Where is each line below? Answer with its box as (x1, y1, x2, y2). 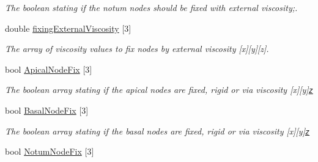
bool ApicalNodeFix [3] (5, 62, 92, 75)
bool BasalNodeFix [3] (5, 104, 89, 117)
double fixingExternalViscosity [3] (5, 21, 131, 34)
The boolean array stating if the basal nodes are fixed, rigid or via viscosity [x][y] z (5, 124, 310, 137)
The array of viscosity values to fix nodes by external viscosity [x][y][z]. (5, 42, 269, 55)
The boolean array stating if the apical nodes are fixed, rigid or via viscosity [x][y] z (5, 83, 313, 96)
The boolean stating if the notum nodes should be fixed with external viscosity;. (5, 1, 298, 13)
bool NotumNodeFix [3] (5, 145, 94, 158)
